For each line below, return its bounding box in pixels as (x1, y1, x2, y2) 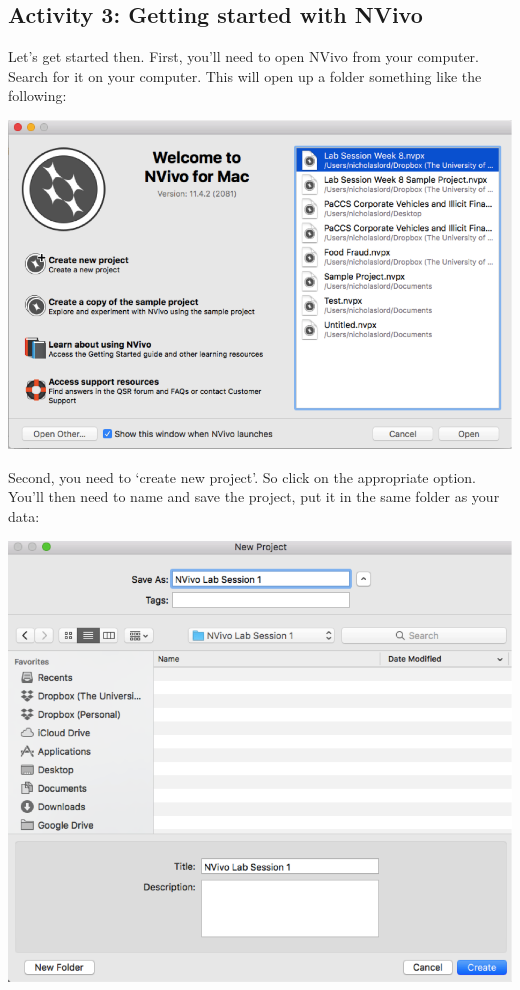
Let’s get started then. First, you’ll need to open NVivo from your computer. (8, 46, 479, 67)
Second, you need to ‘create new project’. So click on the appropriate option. (8, 466, 477, 487)
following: (8, 85, 67, 106)
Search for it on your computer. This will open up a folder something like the (8, 65, 482, 86)
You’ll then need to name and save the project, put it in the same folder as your (8, 486, 500, 507)
